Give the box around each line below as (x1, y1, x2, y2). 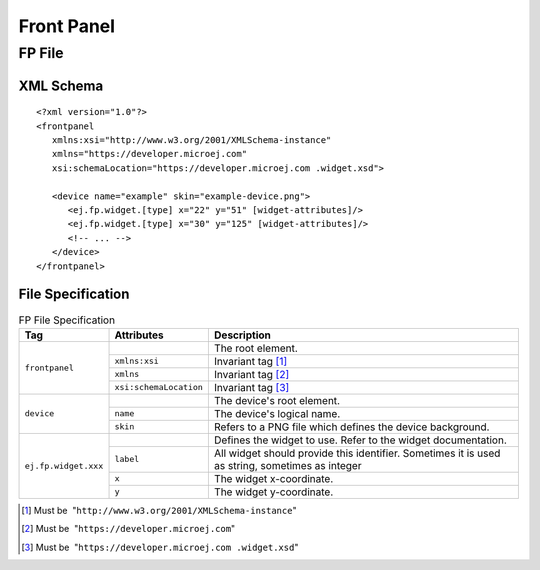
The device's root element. (213, 393, 340, 407)
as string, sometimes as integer (213, 458, 362, 472)
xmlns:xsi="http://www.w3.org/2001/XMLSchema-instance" (51, 135, 332, 145)
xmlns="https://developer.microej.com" (51, 148, 248, 160)
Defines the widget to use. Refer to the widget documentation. (213, 433, 507, 447)
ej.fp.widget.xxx (24, 460, 104, 471)
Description (213, 328, 272, 342)
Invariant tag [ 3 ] (213, 380, 290, 394)
